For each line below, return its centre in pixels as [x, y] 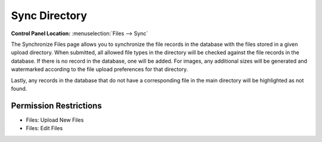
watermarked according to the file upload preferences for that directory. [100, 69]
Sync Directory [49, 16]
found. [19, 88]
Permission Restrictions [56, 105]
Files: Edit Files [44, 128]
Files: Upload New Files [55, 120]
